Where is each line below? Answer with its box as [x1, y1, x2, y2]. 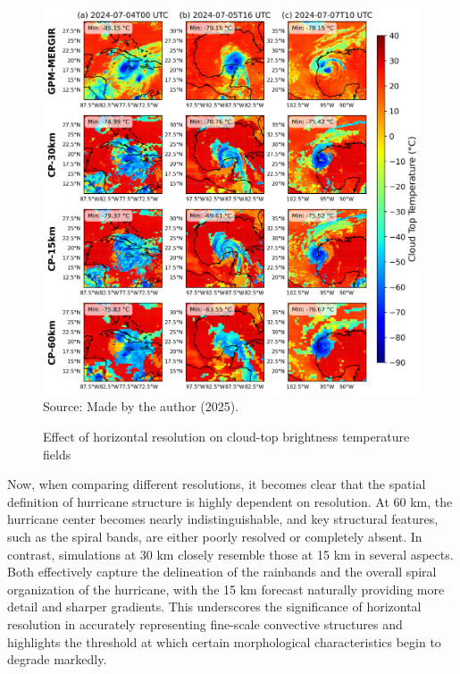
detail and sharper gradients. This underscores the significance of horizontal [7, 597, 422, 616]
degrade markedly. [7, 650, 107, 669]
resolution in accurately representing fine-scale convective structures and [7, 615, 403, 633]
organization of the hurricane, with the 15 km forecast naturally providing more [7, 579, 445, 598]
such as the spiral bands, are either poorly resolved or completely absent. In [7, 527, 422, 546]
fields [43, 444, 71, 463]
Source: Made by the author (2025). [43, 397, 239, 416]
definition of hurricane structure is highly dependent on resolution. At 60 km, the [7, 492, 453, 510]
